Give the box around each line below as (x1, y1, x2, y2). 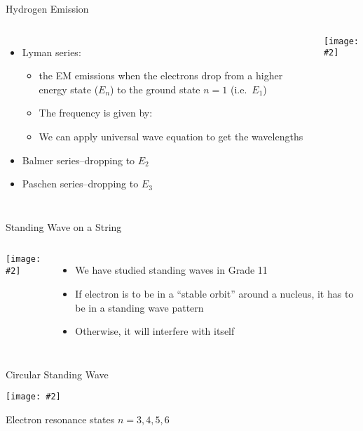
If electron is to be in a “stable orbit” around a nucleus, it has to (75, 286, 354, 300)
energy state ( (39, 81, 99, 96)
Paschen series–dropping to (22, 176, 139, 191)
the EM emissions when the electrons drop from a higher (39, 68, 283, 83)
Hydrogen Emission (6, 1, 89, 15)
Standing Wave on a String (6, 219, 122, 234)
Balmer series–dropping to (22, 152, 135, 167)
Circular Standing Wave (6, 366, 109, 381)
